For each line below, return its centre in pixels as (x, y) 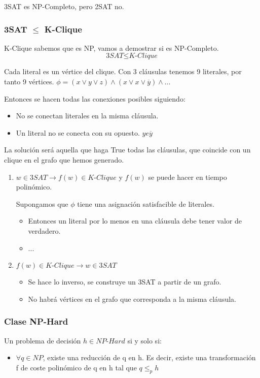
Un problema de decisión (43, 340)
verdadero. (44, 230)
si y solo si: (144, 340)
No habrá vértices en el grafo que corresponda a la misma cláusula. (132, 298)
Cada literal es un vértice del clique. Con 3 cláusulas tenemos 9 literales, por (123, 71)
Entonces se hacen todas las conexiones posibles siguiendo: (95, 98)
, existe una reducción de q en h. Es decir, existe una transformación (149, 357)
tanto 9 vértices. (29, 81)
